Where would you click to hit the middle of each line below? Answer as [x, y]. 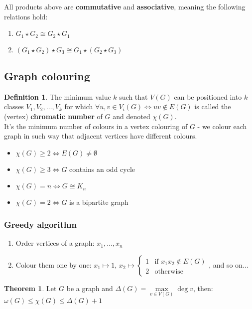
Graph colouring [47, 76]
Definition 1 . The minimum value [58, 96]
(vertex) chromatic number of [53, 116]
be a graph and [90, 288]
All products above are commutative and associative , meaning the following [125, 6]
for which [79, 106]
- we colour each [222, 126]
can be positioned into [208, 96]
